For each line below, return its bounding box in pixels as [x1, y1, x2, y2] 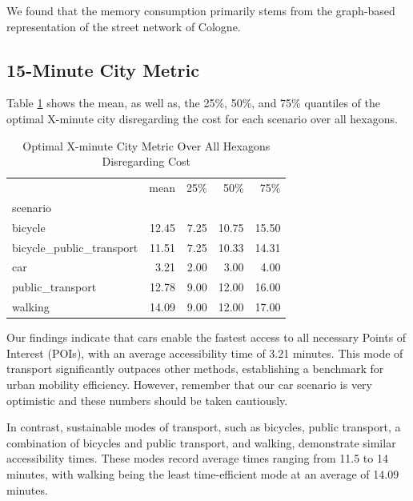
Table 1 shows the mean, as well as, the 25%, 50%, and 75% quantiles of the [6, 94, 380, 111]
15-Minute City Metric [6, 57, 199, 82]
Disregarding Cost [102, 153, 190, 170]
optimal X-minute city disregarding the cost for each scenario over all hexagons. [6, 110, 398, 126]
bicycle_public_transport [12, 238, 138, 255]
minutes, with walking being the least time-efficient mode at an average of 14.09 [6, 465, 399, 482]
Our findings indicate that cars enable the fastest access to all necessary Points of [6, 329, 407, 346]
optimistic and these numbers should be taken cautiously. [6, 391, 288, 408]
